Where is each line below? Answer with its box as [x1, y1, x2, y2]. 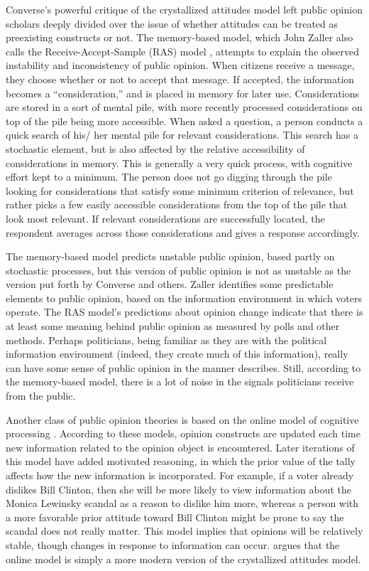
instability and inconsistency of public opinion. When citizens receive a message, [6, 58, 355, 73]
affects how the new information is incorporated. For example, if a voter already [6, 468, 354, 482]
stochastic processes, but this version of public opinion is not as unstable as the [6, 262, 351, 277]
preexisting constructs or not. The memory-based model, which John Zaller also [6, 30, 353, 45]
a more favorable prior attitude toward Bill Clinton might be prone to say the [6, 509, 344, 524]
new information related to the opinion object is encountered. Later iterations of [6, 439, 355, 454]
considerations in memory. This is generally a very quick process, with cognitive [6, 155, 353, 170]
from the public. [6, 388, 76, 403]
